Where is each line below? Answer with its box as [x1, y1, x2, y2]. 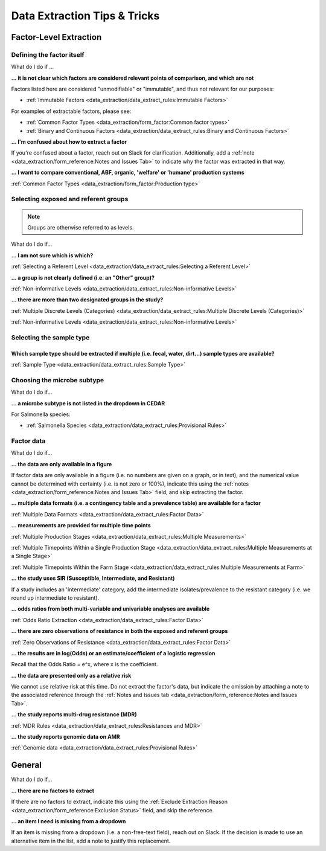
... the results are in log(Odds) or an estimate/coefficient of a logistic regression [11, 649, 216, 657]
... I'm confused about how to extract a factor [11, 138, 127, 146]
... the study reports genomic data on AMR [11, 733, 120, 740]
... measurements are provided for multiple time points [11, 522, 151, 529]
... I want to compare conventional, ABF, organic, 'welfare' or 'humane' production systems [11, 169, 245, 176]
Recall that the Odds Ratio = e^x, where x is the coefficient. [11, 661, 158, 668]
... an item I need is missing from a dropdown [11, 817, 126, 824]
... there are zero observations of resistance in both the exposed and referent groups [11, 628, 228, 635]
